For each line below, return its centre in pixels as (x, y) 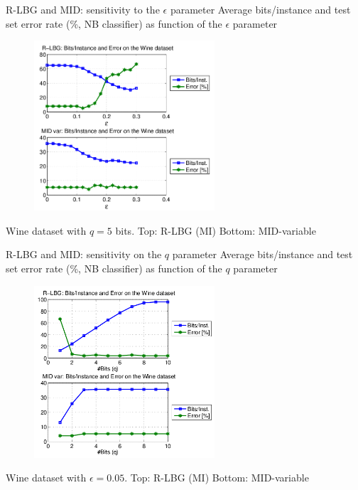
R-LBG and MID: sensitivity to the (83, 9)
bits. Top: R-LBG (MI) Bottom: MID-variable (216, 230)
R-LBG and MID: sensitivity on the (84, 254)
